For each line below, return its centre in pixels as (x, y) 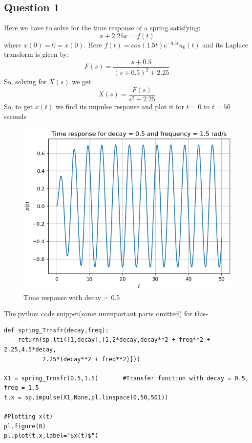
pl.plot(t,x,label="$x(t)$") (51, 436)
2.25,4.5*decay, (30, 350)
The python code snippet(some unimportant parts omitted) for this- (106, 314)
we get (82, 82)
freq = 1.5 (21, 388)
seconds (15, 116)
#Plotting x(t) (29, 417)
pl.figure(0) (25, 426)
